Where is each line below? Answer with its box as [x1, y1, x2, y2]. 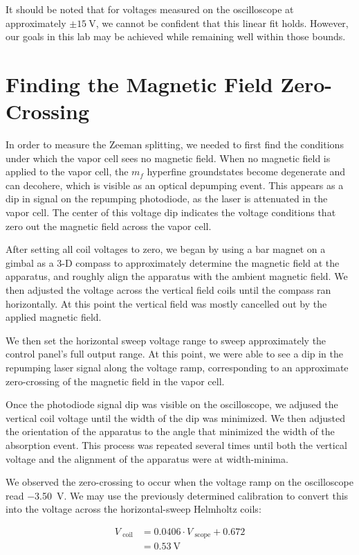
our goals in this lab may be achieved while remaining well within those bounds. [6, 29, 346, 44]
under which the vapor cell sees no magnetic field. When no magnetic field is [6, 150, 331, 165]
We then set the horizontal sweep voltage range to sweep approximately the [6, 333, 326, 347]
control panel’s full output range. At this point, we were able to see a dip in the [6, 346, 344, 361]
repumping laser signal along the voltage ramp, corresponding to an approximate [6, 360, 349, 374]
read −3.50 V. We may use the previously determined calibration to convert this [6, 488, 349, 502]
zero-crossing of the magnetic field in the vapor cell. [6, 373, 225, 388]
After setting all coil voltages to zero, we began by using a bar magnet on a [6, 242, 326, 256]
